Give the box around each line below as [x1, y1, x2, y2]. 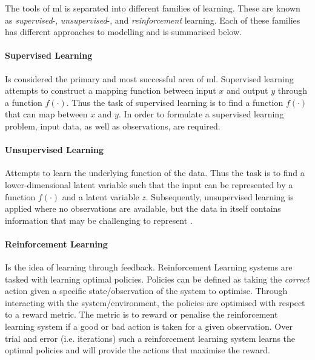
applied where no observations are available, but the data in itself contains [5, 202, 281, 215]
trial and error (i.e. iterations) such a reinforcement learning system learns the [5, 332, 296, 344]
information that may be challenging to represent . [5, 214, 193, 226]
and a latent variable [62, 190, 139, 203]
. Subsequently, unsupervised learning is [145, 190, 294, 203]
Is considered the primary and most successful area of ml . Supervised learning [5, 72, 294, 85]
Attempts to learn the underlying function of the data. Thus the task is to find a [5, 166, 305, 179]
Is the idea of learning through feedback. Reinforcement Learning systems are [5, 261, 293, 273]
